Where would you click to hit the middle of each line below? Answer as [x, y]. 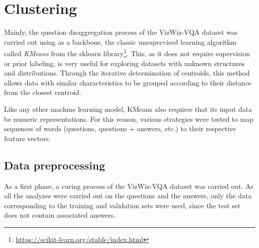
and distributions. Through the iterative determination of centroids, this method [127, 73]
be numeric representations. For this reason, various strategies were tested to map [129, 119]
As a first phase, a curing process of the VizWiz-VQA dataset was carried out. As [129, 186]
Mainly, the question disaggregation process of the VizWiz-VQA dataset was [121, 32]
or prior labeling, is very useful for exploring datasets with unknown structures [124, 63]
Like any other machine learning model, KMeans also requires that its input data [128, 109]
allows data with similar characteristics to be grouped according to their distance [128, 82]
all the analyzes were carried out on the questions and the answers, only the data [128, 196]
